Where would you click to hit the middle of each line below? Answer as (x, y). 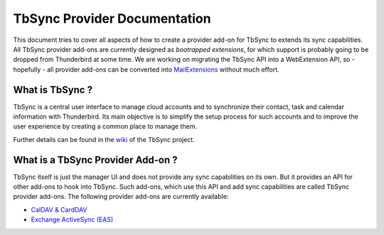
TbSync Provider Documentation (112, 18)
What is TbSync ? (53, 90)
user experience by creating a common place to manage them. (105, 126)
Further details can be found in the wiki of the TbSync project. (104, 139)
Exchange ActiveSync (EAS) (72, 219)
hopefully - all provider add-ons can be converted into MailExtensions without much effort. (146, 69)
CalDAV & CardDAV (59, 209)
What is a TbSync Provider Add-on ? (95, 160)
